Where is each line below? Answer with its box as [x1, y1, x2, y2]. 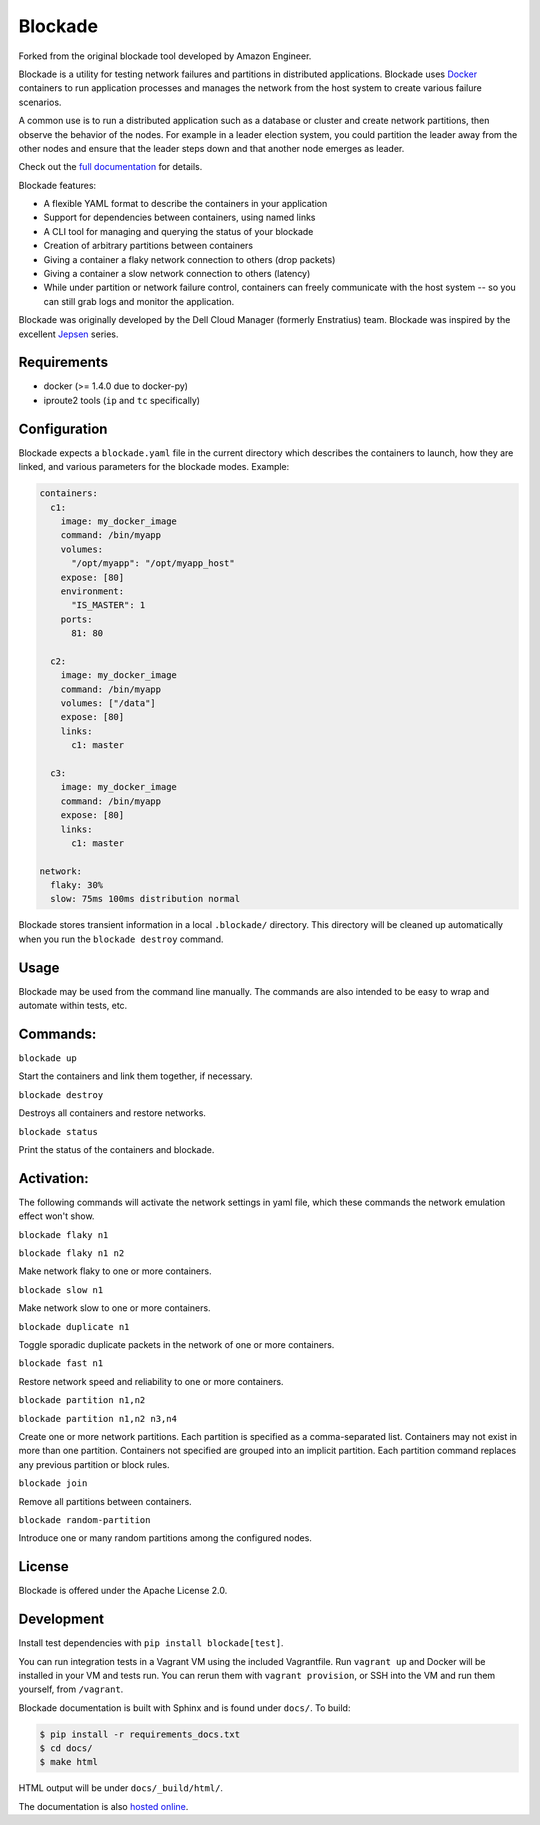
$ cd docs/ [39, 1743, 93, 1754]
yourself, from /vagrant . [18, 1683, 124, 1695]
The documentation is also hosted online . [18, 1800, 189, 1812]
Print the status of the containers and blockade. [18, 1144, 215, 1156]
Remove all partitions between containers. [18, 1495, 192, 1507]
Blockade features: [18, 179, 97, 191]
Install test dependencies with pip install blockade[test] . [18, 1637, 284, 1649]
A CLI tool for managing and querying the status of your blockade [43, 225, 314, 237]
